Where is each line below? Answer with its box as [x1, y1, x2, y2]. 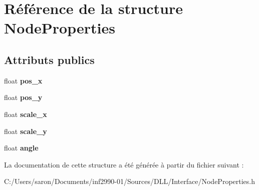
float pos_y [4, 92, 43, 102]
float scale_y [4, 125, 47, 136]
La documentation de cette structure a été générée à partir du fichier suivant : [4, 159, 244, 169]
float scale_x [4, 108, 47, 119]
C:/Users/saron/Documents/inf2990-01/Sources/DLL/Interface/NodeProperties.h [4, 176, 255, 186]
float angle [4, 142, 39, 153]
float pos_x [4, 75, 43, 85]
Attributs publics [4, 51, 95, 67]
